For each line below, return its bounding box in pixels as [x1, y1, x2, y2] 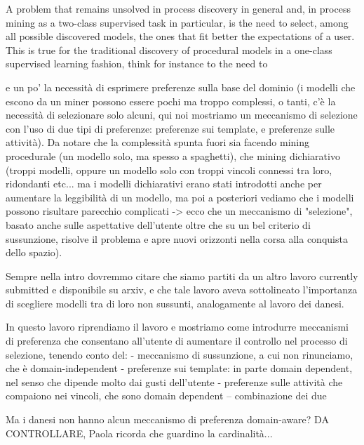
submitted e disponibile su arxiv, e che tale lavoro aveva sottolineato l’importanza [6, 282, 358, 297]
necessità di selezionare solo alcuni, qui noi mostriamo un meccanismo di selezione [6, 107, 358, 122]
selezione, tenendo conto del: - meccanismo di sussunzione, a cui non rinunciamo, [6, 347, 353, 361]
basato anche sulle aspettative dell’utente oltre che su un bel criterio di [6, 217, 311, 232]
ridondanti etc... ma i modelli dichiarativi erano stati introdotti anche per [6, 176, 322, 191]
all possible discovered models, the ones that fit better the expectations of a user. [6, 29, 355, 44]
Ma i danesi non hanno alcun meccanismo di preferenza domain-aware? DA [6, 412, 329, 427]
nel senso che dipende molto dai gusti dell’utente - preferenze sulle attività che [6, 374, 343, 389]
